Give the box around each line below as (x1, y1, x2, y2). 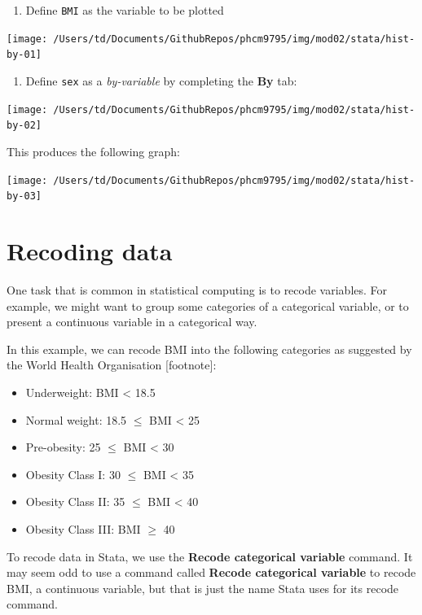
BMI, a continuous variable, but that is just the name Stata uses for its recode (7, 579, 399, 596)
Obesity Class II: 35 (25, 493, 125, 510)
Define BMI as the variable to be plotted (25, 2, 224, 18)
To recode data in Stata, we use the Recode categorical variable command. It (7, 547, 413, 565)
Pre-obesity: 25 (25, 438, 101, 456)
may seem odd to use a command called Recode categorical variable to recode (7, 564, 416, 581)
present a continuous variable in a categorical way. (7, 313, 257, 330)
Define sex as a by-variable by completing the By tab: (25, 72, 297, 89)
